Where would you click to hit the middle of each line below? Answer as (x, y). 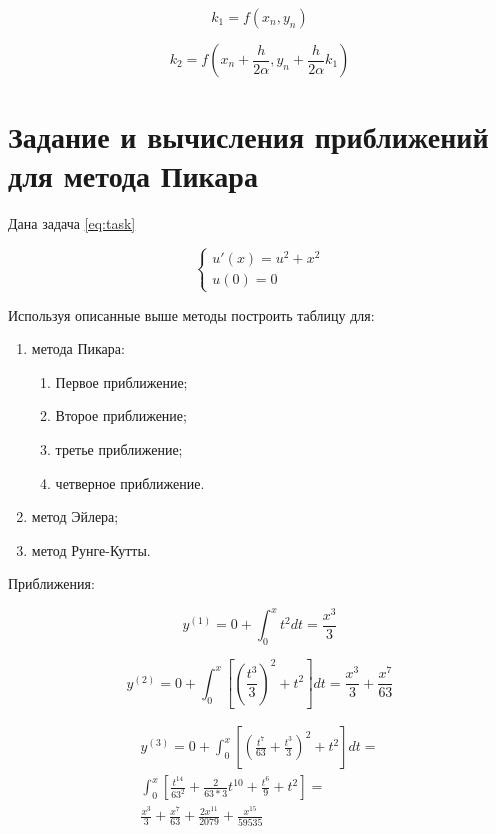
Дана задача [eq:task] (72, 223)
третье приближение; (119, 448)
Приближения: (51, 583)
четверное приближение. (130, 482)
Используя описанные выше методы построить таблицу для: (191, 314)
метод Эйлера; (75, 516)
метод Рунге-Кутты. (91, 549)
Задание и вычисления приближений (248, 136)
